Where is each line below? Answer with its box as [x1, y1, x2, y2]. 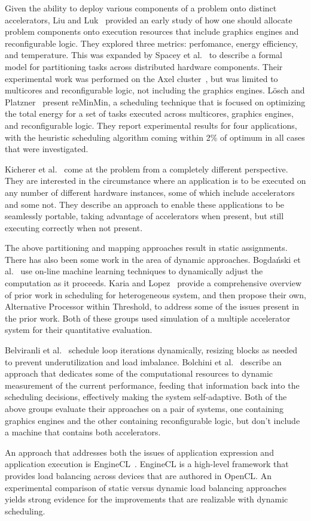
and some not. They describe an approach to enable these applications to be [5, 198, 285, 210]
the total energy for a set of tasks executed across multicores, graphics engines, [5, 107, 294, 120]
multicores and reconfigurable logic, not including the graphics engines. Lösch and [5, 84, 305, 96]
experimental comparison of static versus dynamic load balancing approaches [5, 481, 287, 493]
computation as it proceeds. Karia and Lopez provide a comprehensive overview [5, 277, 302, 289]
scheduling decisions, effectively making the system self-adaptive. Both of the [5, 390, 287, 403]
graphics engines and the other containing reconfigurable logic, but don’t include [5, 414, 300, 426]
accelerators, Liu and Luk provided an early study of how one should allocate [5, 13, 292, 26]
